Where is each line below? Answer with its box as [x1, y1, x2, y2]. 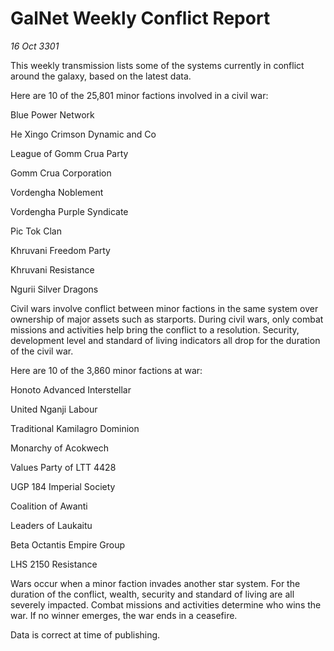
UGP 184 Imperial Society [10, 480, 116, 492]
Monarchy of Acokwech [10, 442, 109, 454]
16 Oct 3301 [10, 40, 60, 52]
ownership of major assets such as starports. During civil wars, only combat [10, 313, 324, 325]
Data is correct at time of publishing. [10, 628, 161, 641]
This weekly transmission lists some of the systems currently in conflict [10, 59, 305, 71]
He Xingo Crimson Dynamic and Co [10, 128, 157, 140]
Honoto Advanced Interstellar [10, 383, 132, 396]
